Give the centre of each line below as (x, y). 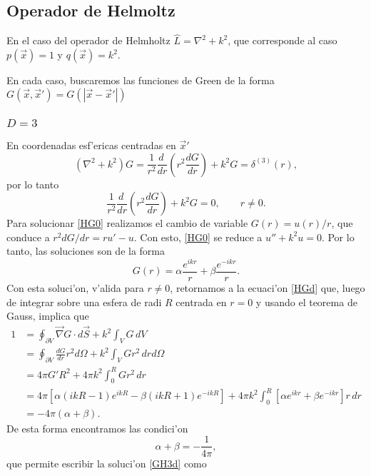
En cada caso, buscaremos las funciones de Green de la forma (141, 80)
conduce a (28, 237)
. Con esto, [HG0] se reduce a (198, 237)
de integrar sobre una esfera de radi (84, 302)
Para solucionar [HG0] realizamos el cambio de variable (127, 223)
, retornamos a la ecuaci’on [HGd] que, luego (268, 288)
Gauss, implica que (48, 316)
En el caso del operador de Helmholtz (88, 40)
